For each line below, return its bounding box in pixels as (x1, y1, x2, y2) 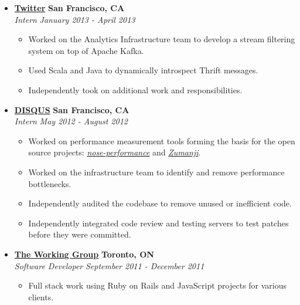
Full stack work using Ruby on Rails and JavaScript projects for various (28, 279, 287, 292)
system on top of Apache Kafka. (28, 44, 144, 56)
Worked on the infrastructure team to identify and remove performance (28, 165, 285, 178)
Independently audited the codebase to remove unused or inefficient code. (28, 197, 292, 209)
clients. (28, 290, 54, 303)
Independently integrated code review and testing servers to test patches (28, 216, 289, 229)
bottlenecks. (28, 177, 71, 189)
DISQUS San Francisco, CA (14, 103, 129, 116)
